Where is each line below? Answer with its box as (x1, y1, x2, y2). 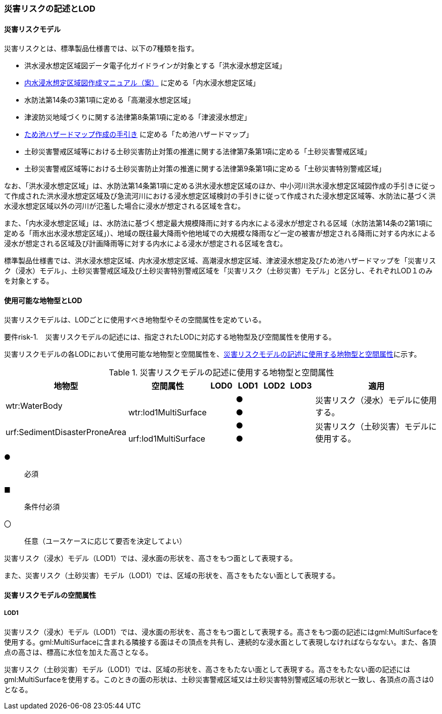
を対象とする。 (4, 276, 54, 285)
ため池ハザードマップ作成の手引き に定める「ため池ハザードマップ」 (24, 130, 253, 139)
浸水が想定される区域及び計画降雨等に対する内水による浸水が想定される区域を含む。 (4, 239, 287, 248)
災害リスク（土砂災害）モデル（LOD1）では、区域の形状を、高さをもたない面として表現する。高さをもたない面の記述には (4, 664, 411, 674)
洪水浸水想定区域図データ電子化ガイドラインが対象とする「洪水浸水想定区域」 (24, 61, 286, 70)
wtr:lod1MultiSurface (128, 407, 207, 418)
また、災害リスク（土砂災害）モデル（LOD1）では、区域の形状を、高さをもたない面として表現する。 (4, 571, 340, 580)
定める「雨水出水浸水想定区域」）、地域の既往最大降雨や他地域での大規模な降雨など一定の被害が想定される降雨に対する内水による (4, 229, 436, 238)
